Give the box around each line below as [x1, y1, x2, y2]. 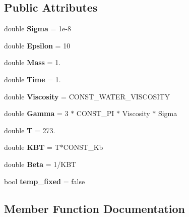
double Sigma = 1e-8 [4, 23, 71, 34]
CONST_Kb [63, 142, 103, 152]
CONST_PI [76, 108, 114, 119]
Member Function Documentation [4, 200, 185, 216]
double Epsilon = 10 [4, 40, 71, 50]
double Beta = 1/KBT [4, 158, 77, 169]
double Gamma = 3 [4, 108, 69, 119]
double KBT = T [4, 142, 60, 152]
